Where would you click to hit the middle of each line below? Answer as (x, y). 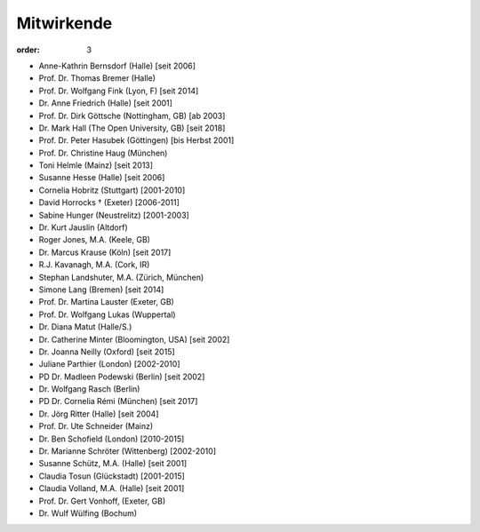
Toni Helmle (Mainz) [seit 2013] (96, 165)
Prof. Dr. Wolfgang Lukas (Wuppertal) (108, 314)
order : (28, 50)
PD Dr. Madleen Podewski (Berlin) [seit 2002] (122, 377)
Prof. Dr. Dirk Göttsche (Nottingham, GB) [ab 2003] (132, 115)
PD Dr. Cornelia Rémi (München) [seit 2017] (118, 401)
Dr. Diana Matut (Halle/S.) (85, 327)
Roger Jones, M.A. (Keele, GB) (95, 240)
